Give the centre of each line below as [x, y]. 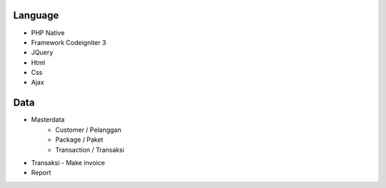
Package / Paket [79, 140]
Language [36, 15]
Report [41, 173]
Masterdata [48, 120]
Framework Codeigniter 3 [69, 42]
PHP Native [48, 33]
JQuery [42, 53]
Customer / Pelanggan [88, 130]
